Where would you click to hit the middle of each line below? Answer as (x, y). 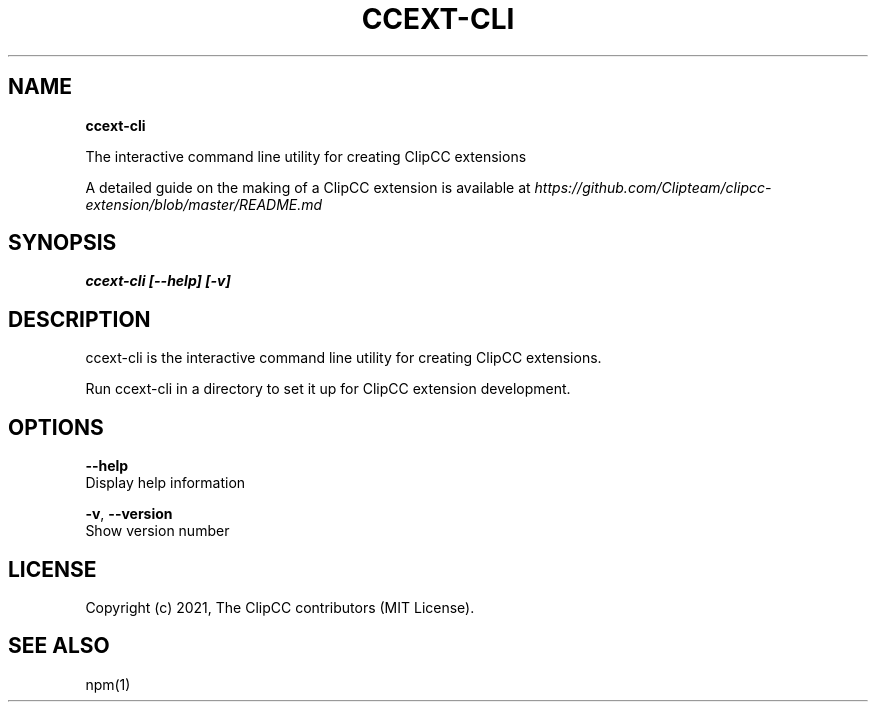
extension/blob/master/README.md (204, 204)
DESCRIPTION (79, 319)
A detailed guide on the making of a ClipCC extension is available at (308, 187)
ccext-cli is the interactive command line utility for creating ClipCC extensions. (343, 358)
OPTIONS (56, 427)
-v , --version (129, 514)
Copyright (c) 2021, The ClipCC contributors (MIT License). (280, 607)
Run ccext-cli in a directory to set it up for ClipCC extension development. (328, 389)
